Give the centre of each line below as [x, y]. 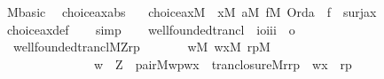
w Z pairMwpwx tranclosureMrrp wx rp [223, 63]
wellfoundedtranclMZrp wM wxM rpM [141, 47]
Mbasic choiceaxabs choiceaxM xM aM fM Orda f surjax [192, 12]
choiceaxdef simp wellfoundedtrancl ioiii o [151, 29]
